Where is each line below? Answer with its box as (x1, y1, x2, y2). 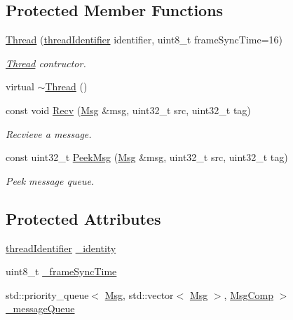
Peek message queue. (6, 173, 95, 188)
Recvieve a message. (6, 126, 92, 141)
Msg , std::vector (104, 287, 174, 302)
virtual (6, 79, 34, 94)
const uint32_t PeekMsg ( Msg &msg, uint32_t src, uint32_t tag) (6, 150, 288, 165)
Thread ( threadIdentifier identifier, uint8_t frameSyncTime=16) (6, 32, 282, 47)
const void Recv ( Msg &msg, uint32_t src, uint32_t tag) (6, 102, 251, 117)
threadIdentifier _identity (6, 240, 116, 255)
